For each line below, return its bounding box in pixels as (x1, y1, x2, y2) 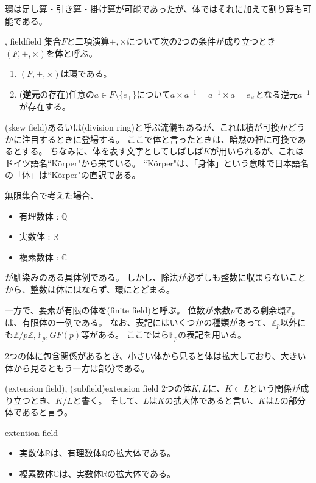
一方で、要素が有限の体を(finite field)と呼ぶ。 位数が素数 (5, 303, 231, 316)
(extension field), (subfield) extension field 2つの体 (5, 382, 191, 395)
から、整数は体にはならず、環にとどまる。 (5, 282, 175, 295)
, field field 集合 (5, 35, 61, 48)
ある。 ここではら (98, 328, 169, 341)
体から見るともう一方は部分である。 (5, 361, 150, 374)
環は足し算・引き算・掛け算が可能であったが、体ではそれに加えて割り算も (5, 2, 303, 15)
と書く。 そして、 (72, 393, 144, 406)
